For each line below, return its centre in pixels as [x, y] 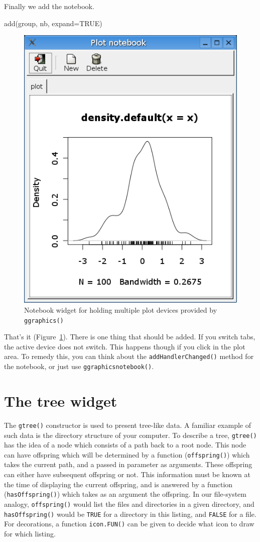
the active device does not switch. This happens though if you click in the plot [125, 346]
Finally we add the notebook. [49, 6]
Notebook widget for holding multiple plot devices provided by [121, 310]
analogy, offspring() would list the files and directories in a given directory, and [129, 504]
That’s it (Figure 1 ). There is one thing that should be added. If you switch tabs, [130, 337]
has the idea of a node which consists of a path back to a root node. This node [125, 445]
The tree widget [61, 400]
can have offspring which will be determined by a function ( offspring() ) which [127, 454]
